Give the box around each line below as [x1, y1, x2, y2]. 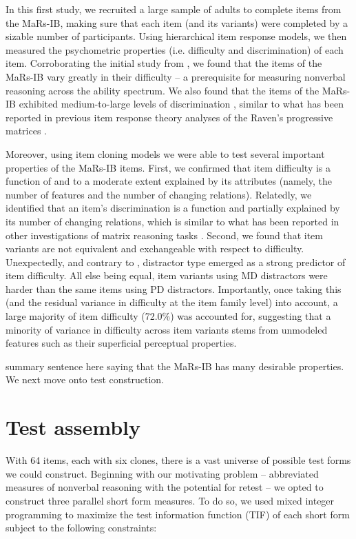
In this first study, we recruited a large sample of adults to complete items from [6, 2, 342, 16]
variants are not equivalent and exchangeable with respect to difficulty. [6, 241, 304, 256]
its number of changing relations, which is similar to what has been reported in [6, 214, 339, 228]
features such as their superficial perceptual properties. [6, 336, 237, 350]
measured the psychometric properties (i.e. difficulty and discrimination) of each [6, 42, 344, 57]
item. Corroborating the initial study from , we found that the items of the [6, 56, 322, 70]
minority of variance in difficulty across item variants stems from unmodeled [6, 322, 328, 336]
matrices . [6, 123, 48, 138]
